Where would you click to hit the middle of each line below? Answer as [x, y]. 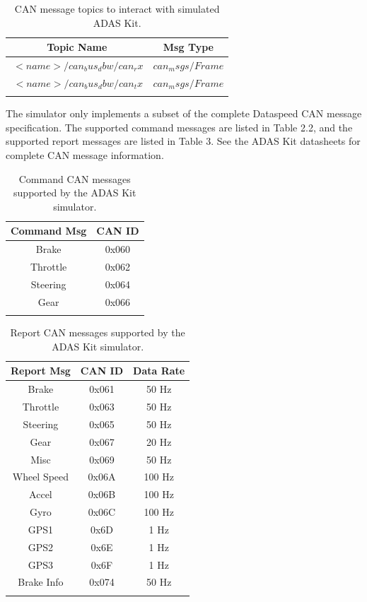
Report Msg [41, 371]
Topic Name [77, 47]
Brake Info [41, 582]
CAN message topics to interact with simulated [117, 8]
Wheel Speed [41, 477]
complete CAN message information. [85, 155]
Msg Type [188, 47]
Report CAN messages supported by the [98, 332]
